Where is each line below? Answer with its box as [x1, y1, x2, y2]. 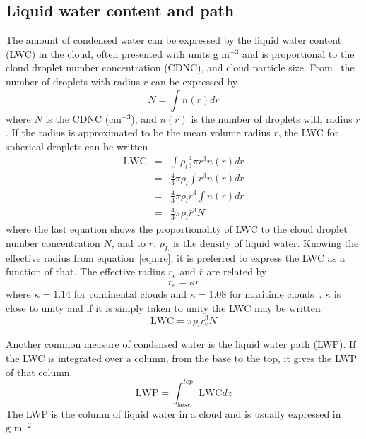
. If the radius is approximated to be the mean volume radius [6, 125, 271, 140]
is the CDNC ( [45, 111, 110, 126]
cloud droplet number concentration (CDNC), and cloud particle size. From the [6, 60, 355, 75]
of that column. [6, 364, 73, 379]
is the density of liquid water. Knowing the [172, 235, 359, 250]
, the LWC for [278, 125, 339, 140]
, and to [111, 235, 146, 250]
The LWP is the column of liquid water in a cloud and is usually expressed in [6, 406, 341, 421]
